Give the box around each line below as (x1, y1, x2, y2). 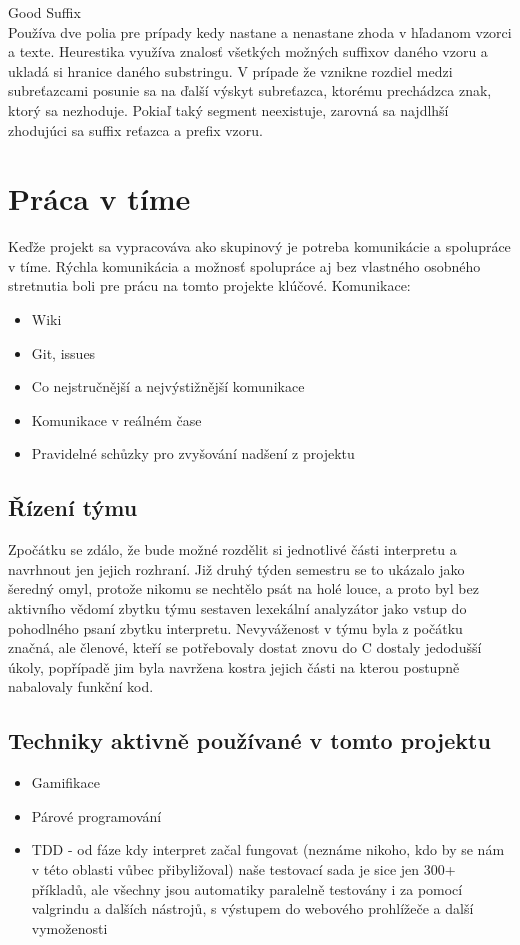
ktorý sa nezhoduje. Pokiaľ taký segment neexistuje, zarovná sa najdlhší (8, 99, 449, 120)
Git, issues (31, 342, 96, 363)
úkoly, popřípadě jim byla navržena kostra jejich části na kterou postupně (8, 656, 460, 677)
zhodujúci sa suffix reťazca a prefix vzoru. (8, 119, 263, 140)
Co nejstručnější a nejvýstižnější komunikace (31, 376, 305, 397)
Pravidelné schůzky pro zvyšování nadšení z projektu (31, 443, 355, 464)
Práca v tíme (8, 178, 191, 219)
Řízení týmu (8, 492, 138, 523)
